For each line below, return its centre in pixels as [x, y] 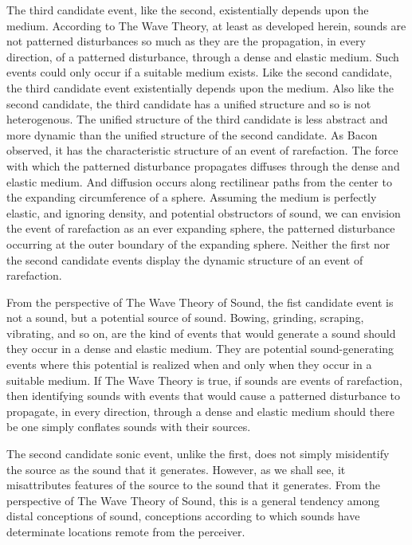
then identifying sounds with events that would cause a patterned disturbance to [203, 396]
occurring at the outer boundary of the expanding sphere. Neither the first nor [198, 243]
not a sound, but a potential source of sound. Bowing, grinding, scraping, [185, 318]
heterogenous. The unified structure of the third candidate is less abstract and [197, 119]
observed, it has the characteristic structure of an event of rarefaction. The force [202, 150]
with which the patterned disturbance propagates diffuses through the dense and [203, 165]
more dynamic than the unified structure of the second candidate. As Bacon [192, 134]
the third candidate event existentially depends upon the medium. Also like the [200, 87]
